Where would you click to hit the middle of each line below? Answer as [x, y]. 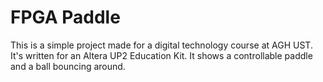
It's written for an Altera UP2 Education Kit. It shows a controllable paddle [161, 55]
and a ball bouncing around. [68, 66]
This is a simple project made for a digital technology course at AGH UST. [161, 45]
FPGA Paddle [65, 17]
